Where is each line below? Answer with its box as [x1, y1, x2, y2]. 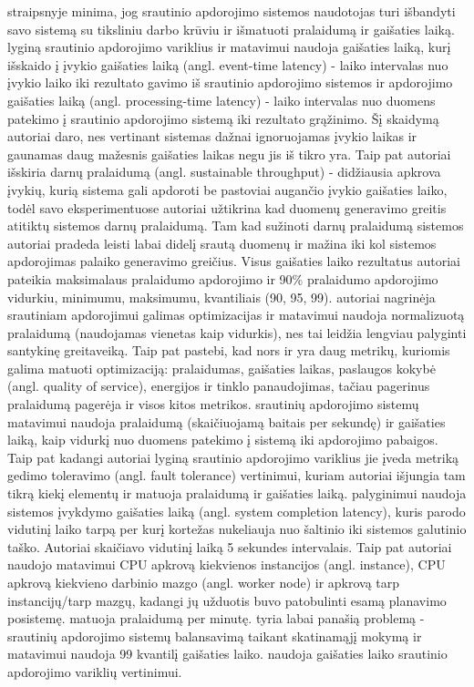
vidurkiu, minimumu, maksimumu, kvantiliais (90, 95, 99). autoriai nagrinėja [7, 287, 436, 306]
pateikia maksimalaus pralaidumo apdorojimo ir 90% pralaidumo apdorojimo [7, 269, 438, 288]
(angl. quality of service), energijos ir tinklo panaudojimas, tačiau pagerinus [7, 376, 430, 395]
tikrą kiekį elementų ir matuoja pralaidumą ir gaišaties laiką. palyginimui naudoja [7, 484, 467, 503]
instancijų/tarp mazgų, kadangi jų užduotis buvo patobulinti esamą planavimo [7, 590, 447, 610]
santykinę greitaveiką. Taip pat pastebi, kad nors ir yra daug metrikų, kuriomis [7, 341, 450, 360]
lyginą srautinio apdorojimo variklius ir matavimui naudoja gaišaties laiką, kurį [7, 37, 451, 56]
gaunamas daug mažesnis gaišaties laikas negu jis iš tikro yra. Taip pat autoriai [7, 144, 451, 163]
